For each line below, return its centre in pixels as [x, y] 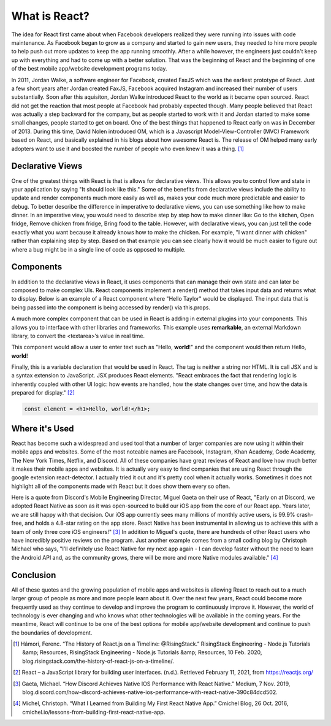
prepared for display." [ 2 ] [43, 393]
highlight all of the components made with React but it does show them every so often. [121, 486]
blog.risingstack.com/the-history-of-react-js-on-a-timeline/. [98, 661]
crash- [305, 514]
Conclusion [34, 575]
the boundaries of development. [52, 633]
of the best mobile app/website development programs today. [89, 69]
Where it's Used [43, 429]
